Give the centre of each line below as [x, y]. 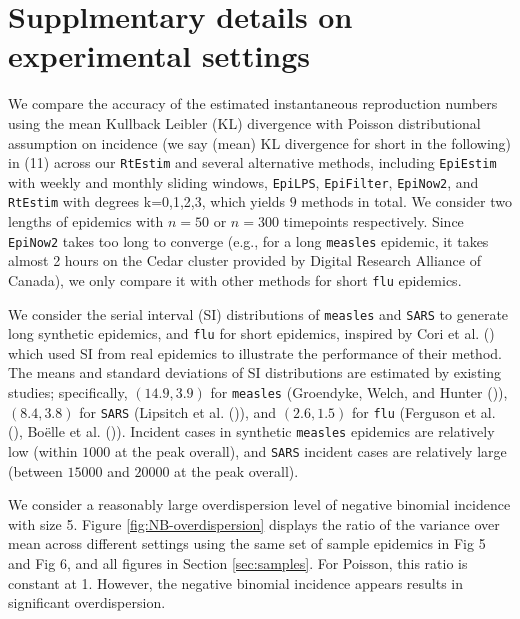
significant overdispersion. [87, 602]
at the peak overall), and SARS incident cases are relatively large [310, 451]
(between [35, 470]
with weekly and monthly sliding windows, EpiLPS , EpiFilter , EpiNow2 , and [243, 181]
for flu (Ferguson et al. [424, 411]
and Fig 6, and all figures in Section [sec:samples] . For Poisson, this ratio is [238, 563]
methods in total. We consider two [406, 201]
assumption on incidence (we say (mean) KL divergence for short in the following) [260, 142]
